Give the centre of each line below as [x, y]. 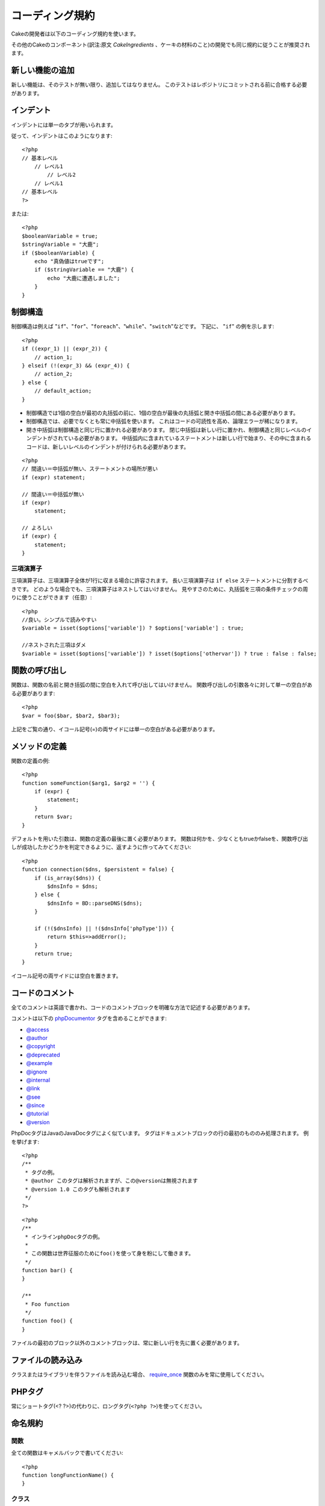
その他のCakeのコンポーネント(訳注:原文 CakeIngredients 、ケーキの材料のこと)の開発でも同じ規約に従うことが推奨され [160, 45]
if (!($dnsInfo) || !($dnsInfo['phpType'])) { [104, 928]
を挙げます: [25, 1142]
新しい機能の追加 [43, 70]
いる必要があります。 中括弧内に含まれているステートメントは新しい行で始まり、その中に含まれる [190, 438]
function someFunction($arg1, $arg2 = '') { [89, 783]
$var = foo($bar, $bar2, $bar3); [71, 716]
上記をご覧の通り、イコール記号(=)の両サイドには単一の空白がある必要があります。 [115, 729]
